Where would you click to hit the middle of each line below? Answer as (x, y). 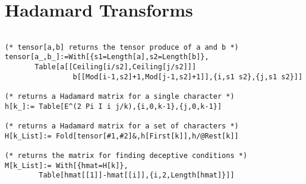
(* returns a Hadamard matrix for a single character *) (120, 97)
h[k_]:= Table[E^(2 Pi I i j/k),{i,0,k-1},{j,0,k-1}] (113, 106)
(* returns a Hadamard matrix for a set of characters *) (122, 126)
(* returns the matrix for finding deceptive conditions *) (126, 156)
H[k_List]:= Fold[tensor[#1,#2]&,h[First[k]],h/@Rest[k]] (122, 136)
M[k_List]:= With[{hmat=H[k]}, (67, 165)
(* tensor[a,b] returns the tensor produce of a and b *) (122, 47)
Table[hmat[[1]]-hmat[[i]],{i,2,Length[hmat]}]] (137, 175)
